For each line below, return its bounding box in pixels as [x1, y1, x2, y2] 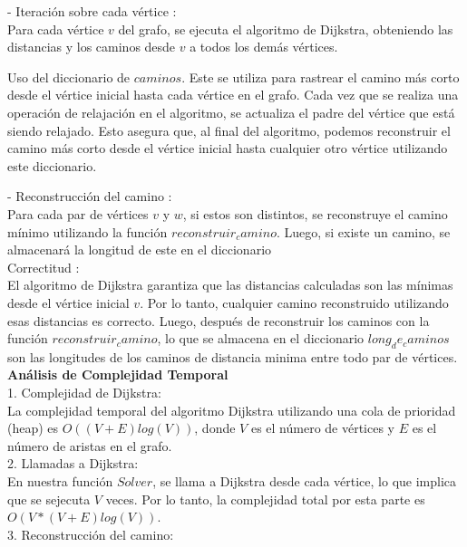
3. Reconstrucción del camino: [7, 524, 174, 543]
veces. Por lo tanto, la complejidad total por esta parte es [105, 489, 425, 508]
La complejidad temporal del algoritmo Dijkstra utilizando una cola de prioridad [7, 400, 456, 419]
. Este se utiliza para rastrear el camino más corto [181, 67, 460, 86]
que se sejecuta [7, 489, 91, 508]
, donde [194, 418, 236, 437]
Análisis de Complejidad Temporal [7, 365, 229, 384]
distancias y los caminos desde [7, 37, 176, 56]
